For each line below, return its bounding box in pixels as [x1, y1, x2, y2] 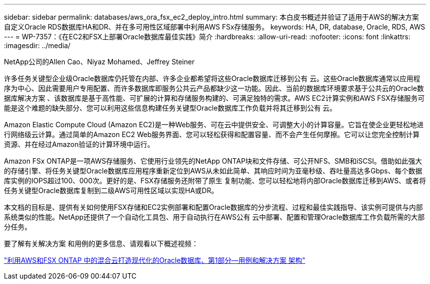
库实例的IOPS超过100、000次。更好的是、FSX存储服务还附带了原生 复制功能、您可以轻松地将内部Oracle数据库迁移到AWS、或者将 [4, 176, 426, 185]
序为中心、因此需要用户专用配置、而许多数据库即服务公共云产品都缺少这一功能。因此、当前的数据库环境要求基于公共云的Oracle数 [4, 84, 424, 92]
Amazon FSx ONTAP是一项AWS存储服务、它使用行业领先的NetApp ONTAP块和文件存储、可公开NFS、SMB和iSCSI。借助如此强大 [4, 157, 422, 165]
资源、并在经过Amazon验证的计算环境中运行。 [4, 140, 154, 148]
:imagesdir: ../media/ [4, 41, 71, 50]
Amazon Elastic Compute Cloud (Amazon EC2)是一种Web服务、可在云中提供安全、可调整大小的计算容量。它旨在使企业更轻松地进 [4, 120, 424, 129]
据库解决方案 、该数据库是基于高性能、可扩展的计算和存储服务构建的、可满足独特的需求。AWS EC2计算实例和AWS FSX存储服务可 [4, 94, 425, 102]
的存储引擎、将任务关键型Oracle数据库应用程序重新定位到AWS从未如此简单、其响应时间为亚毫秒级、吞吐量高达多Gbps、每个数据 [4, 167, 423, 175]
